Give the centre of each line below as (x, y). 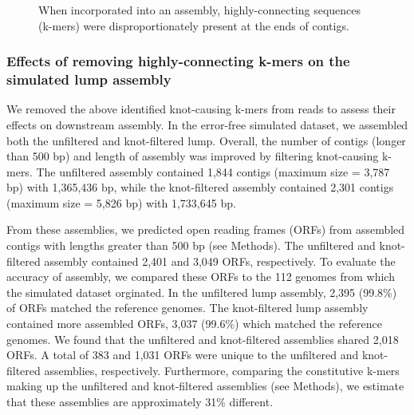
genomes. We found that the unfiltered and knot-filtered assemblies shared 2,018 (203, 339)
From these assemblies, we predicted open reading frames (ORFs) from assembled (206, 229)
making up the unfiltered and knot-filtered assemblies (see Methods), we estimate (205, 386)
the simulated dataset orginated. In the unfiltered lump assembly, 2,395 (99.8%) (202, 292)
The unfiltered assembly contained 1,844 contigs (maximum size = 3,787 (213, 171)
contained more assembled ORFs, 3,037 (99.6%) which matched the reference (194, 324)
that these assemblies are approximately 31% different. (140, 402)
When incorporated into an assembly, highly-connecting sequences (200, 10)
